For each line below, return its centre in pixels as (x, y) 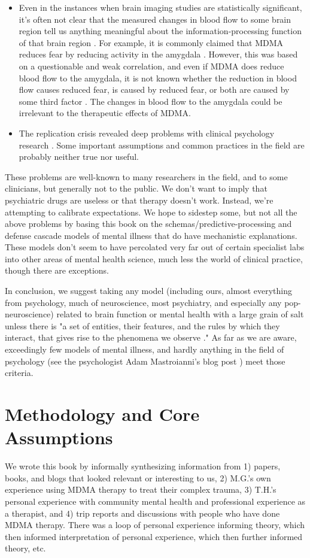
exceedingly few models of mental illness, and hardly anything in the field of (145, 349)
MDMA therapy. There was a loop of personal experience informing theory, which (155, 525)
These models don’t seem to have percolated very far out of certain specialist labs (155, 247)
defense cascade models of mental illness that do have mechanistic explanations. (151, 235)
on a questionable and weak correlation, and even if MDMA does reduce (151, 66)
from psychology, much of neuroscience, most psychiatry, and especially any (143, 302)
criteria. (19, 373)
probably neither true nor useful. (79, 157)
